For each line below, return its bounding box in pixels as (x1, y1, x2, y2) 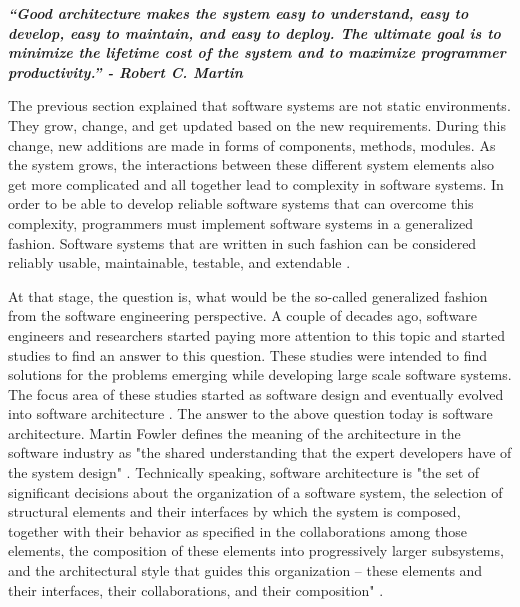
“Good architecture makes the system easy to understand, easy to (8, 3, 469, 23)
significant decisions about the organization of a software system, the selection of (8, 481, 503, 502)
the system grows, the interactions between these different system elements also (8, 154, 495, 175)
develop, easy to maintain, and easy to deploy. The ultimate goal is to (8, 22, 501, 43)
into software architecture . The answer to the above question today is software (8, 403, 493, 424)
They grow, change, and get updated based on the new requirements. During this (8, 114, 506, 135)
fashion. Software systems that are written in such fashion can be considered (8, 232, 477, 253)
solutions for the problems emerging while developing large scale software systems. (8, 364, 512, 385)
